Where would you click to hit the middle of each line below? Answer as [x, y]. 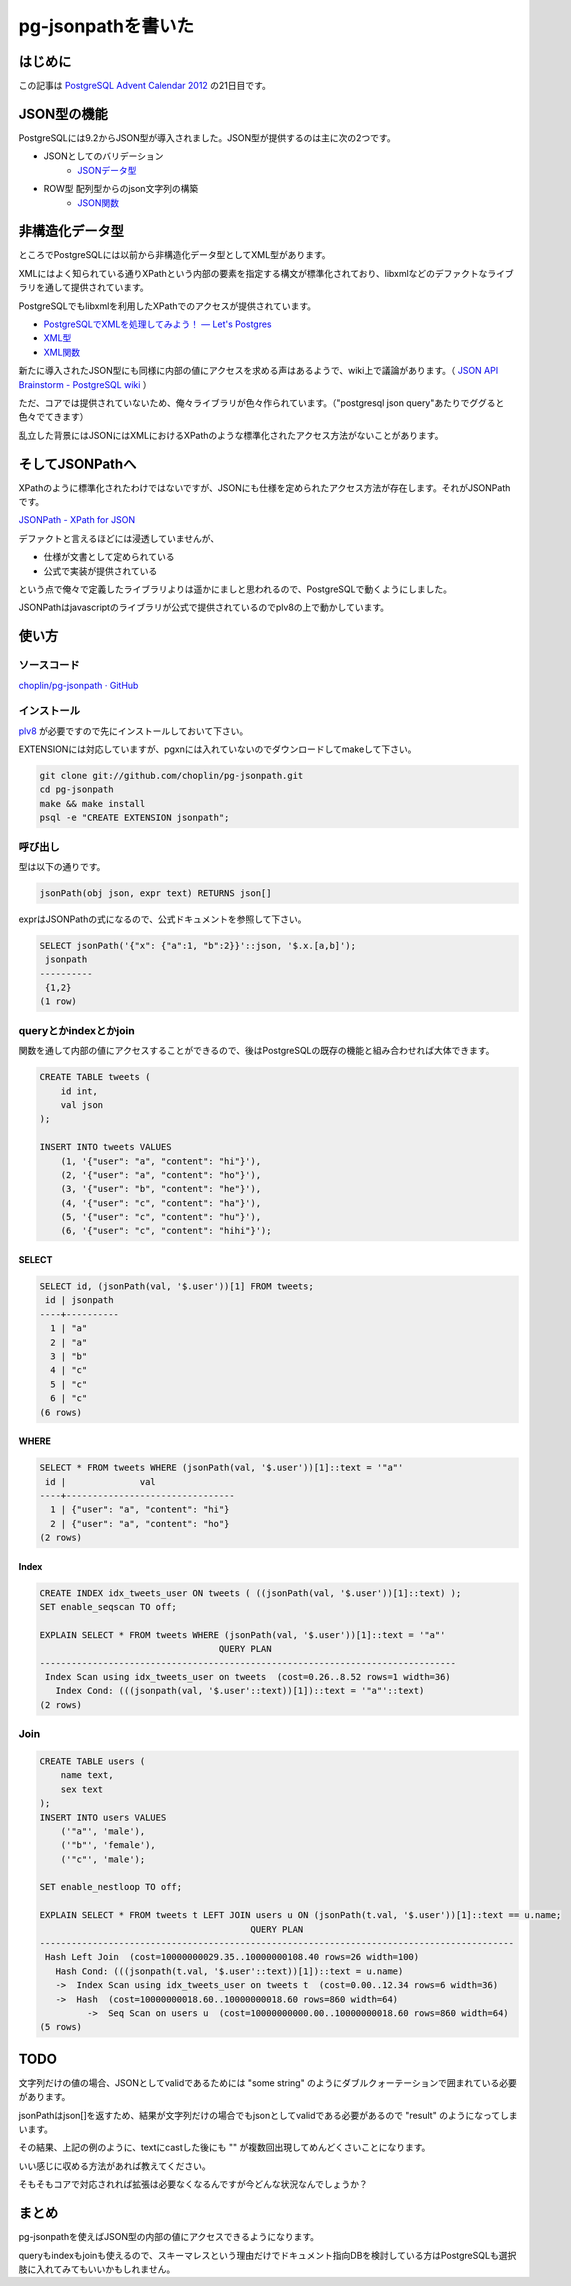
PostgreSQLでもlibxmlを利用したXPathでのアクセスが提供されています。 [167, 306]
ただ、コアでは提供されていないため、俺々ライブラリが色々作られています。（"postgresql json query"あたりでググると [261, 402]
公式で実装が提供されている [100, 571]
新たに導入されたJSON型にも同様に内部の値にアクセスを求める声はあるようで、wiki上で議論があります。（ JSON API [258, 371]
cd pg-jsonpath [76, 789]
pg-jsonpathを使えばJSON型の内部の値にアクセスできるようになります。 [169, 2237]
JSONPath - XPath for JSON [76, 520]
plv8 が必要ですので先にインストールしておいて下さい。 [133, 731]
